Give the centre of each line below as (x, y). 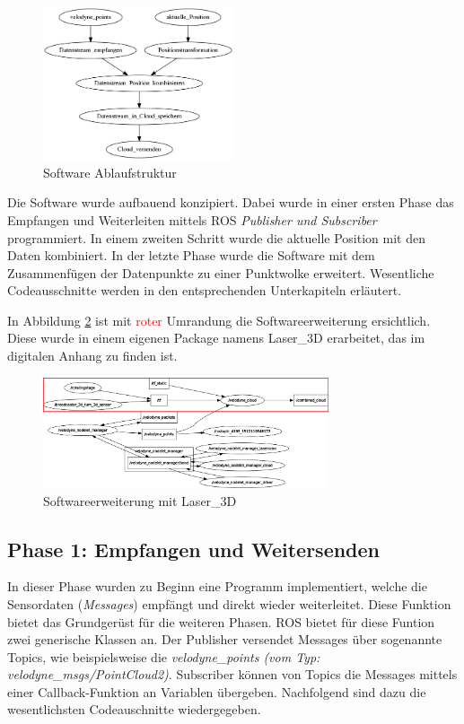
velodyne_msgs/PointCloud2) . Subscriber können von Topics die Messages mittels (232, 674)
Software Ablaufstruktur (110, 172)
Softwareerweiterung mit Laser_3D (140, 500)
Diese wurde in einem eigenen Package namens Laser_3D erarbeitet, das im (216, 338)
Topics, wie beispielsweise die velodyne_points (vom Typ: (164, 656)
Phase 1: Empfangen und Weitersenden (194, 549)
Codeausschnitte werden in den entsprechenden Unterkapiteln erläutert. (205, 290)
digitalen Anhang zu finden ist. (92, 356)
